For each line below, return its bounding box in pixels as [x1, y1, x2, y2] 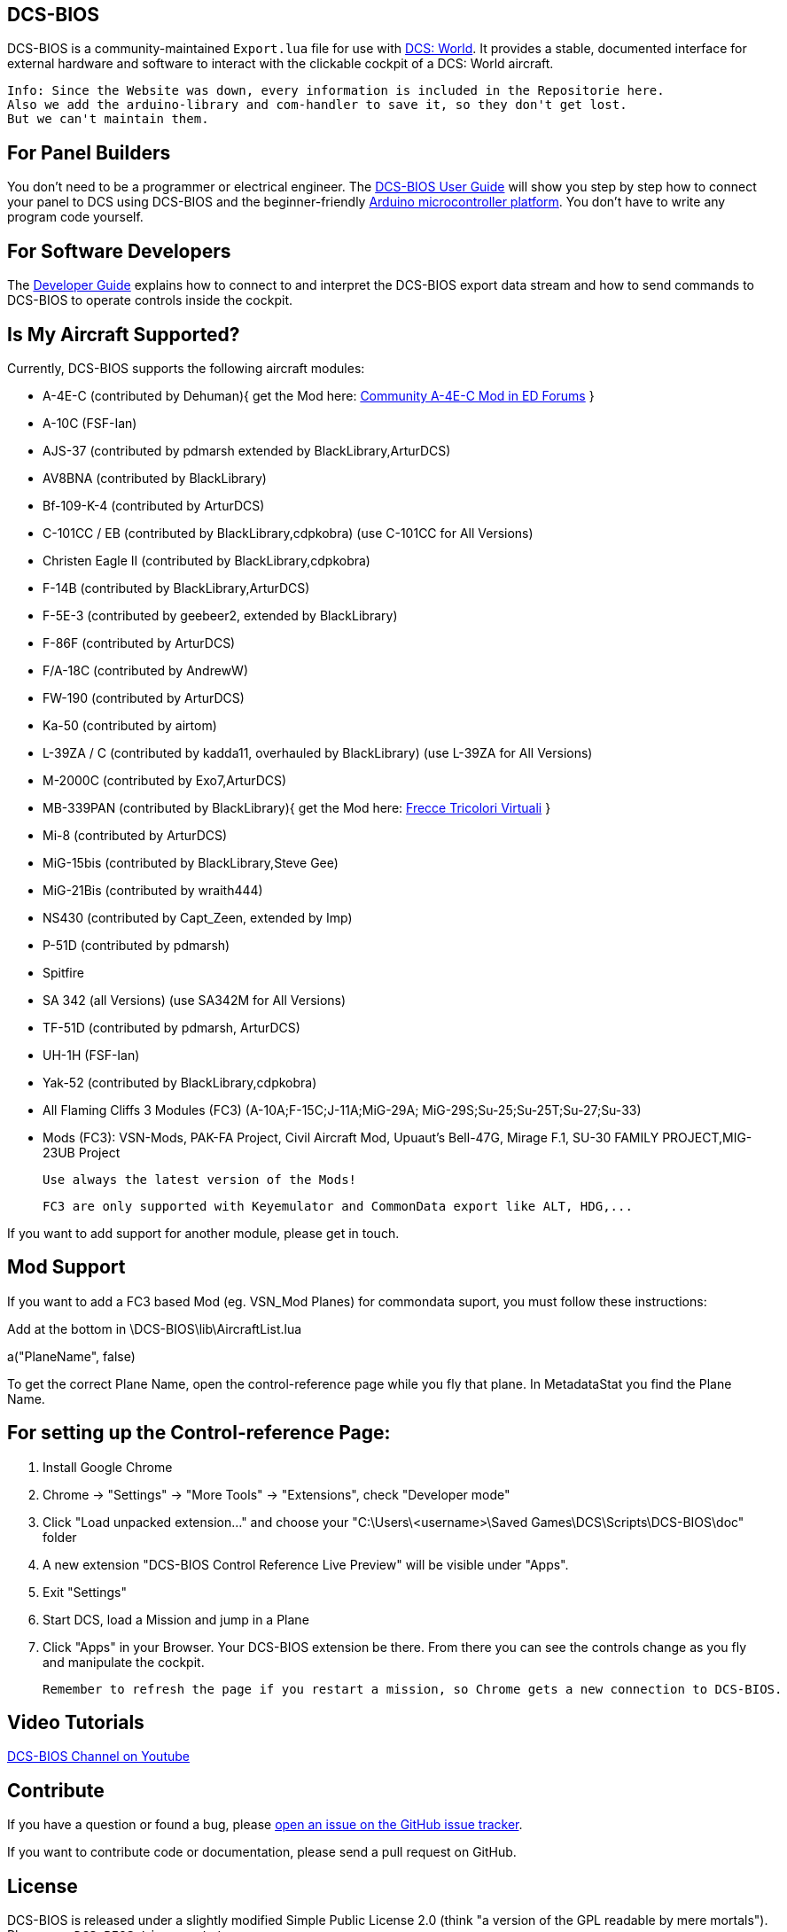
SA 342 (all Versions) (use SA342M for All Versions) [43, 992, 347, 1008]
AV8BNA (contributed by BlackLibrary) [43, 470, 267, 486]
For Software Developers [7, 239, 231, 262]
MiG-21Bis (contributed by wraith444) [43, 882, 263, 898]
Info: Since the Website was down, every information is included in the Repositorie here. [7, 83, 665, 98]
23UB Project [43, 1144, 121, 1160]
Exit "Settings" [43, 1584, 127, 1600]
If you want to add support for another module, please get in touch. [7, 1225, 400, 1241]
